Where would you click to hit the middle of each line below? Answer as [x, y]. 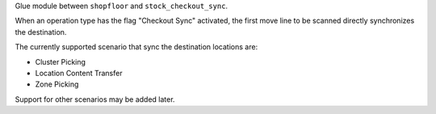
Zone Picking [57, 84]
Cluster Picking [61, 61]
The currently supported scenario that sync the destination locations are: [136, 47]
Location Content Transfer [79, 73]
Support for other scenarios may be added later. [95, 99]
